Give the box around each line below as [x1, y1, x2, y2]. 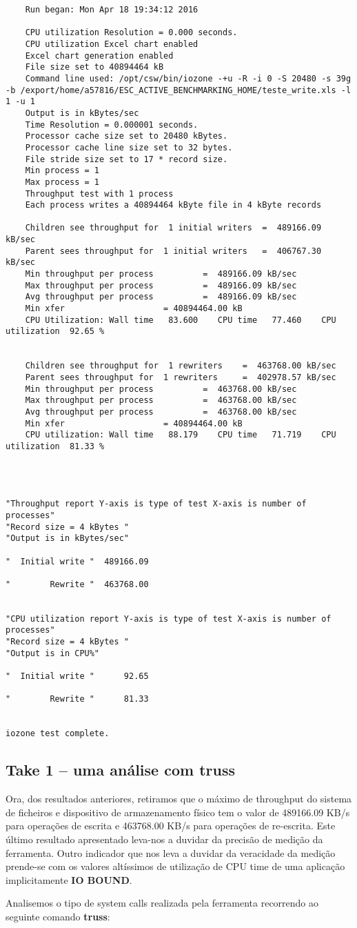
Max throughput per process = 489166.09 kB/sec [25, 280, 297, 290]
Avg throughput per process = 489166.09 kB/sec [25, 292, 297, 302]
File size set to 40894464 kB [25, 62, 164, 72]
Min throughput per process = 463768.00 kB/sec [25, 384, 297, 394]
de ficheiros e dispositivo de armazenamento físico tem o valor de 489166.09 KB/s [6, 804, 350, 819]
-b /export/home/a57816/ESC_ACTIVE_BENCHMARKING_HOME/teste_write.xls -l [6, 85, 351, 95]
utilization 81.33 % [6, 441, 105, 451]
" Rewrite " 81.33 [6, 694, 149, 704]
